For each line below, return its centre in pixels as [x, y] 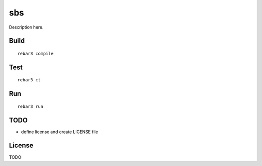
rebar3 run [31, 106]
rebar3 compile [36, 53]
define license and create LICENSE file [60, 132]
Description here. [26, 27]
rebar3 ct [29, 80]
